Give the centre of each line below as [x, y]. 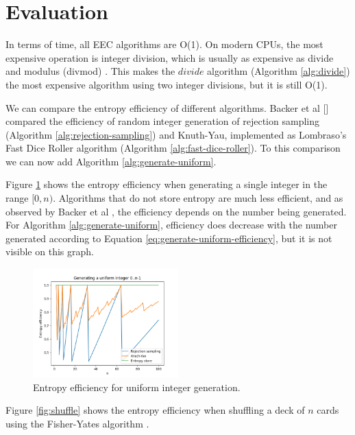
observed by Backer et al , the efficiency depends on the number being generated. [176, 211]
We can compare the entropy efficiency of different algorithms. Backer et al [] [167, 107]
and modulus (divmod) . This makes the [90, 71]
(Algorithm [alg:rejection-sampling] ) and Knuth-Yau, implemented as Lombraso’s [176, 134]
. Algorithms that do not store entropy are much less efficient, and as [198, 198]
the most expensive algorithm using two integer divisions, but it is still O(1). [167, 84]
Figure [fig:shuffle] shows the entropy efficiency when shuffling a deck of [155, 410]
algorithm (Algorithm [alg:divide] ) [279, 71]
